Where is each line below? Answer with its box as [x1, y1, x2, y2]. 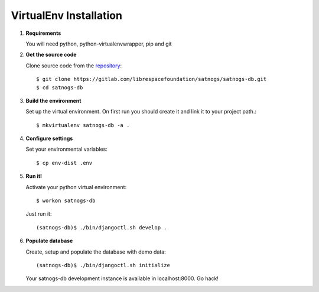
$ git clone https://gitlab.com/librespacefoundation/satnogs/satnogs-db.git [36, 76, 267, 83]
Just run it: [25, 210, 52, 218]
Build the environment [25, 97, 82, 104]
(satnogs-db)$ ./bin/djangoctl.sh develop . [36, 224, 168, 231]
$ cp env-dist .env [36, 160, 93, 166]
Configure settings [25, 135, 73, 142]
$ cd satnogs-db [36, 84, 83, 91]
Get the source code [25, 51, 77, 59]
